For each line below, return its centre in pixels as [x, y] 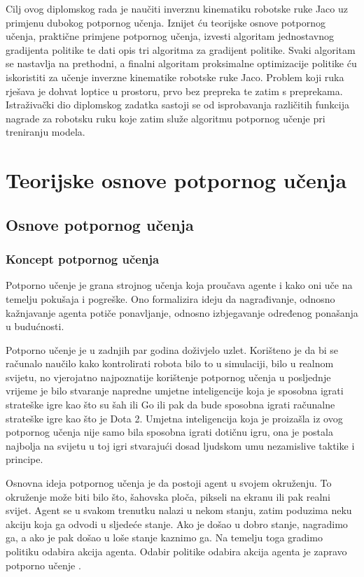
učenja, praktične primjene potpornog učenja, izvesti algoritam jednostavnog [170, 36]
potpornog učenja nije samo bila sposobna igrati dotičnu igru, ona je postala [169, 432]
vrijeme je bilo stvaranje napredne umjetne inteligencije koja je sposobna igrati [175, 391]
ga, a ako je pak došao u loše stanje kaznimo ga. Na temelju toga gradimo [164, 537]
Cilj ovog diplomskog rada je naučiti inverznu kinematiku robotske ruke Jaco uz [177, 8]
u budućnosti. [35, 326]
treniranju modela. [45, 132]
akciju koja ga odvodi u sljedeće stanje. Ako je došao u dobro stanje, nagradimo [177, 523]
